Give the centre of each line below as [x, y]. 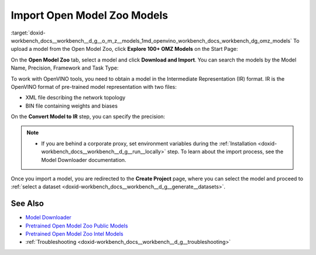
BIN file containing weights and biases [72, 106]
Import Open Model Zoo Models [90, 15]
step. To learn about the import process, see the [225, 151]
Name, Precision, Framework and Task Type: [65, 68]
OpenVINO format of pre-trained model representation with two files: [94, 87]
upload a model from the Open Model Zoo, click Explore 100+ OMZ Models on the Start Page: [124, 49]
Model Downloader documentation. [84, 160]
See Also [27, 204]
